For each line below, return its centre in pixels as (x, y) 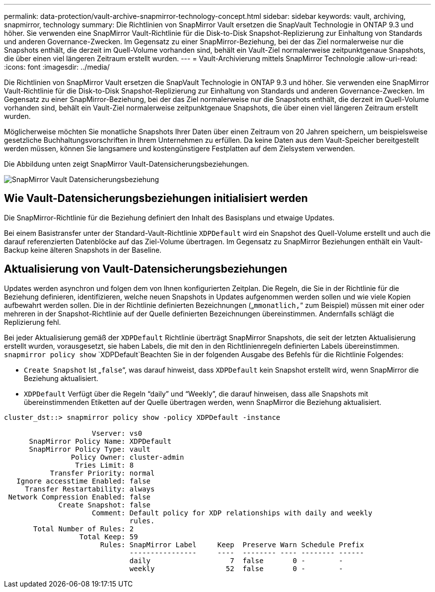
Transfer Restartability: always (90, 489)
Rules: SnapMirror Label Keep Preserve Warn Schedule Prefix (232, 544)
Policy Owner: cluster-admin (127, 457)
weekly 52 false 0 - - (236, 568)
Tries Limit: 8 (105, 465)
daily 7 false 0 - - (236, 560)
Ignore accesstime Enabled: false (84, 481)
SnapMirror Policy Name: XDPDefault (100, 441)
